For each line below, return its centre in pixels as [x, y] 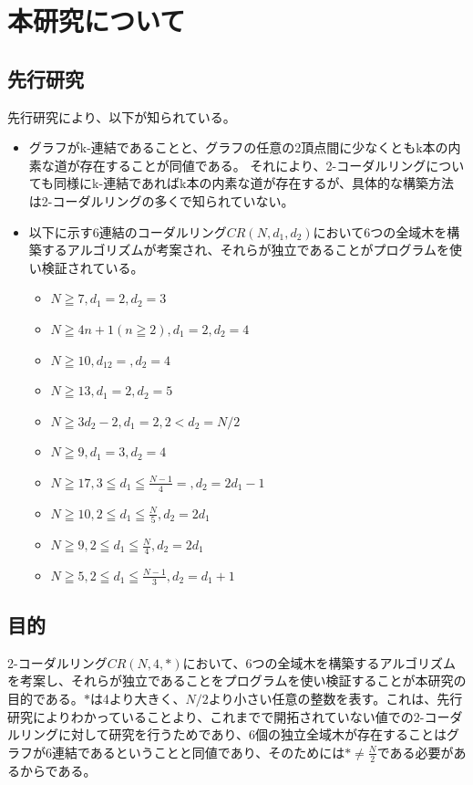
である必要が [415, 752]
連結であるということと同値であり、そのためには [198, 752]
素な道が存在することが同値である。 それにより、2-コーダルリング [227, 165]
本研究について [97, 21]
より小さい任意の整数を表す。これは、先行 [335, 699]
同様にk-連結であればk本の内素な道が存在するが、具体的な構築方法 [254, 183]
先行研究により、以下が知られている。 [122, 116]
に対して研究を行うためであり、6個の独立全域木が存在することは [252, 734]
